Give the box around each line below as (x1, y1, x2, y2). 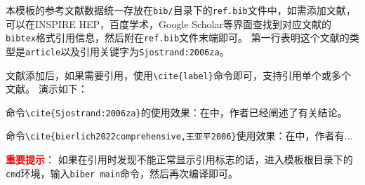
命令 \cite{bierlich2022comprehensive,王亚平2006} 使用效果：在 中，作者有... (6, 128, 353, 143)
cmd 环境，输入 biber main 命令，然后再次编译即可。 (6, 165, 239, 180)
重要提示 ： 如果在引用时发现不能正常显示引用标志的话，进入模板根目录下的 (6, 152, 353, 167)
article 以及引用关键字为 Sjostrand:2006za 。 (25, 43, 230, 58)
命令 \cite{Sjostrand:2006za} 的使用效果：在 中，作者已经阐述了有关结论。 (6, 104, 347, 119)
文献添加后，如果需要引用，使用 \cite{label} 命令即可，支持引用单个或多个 (6, 67, 351, 82)
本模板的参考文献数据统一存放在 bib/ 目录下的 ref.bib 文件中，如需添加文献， (6, 3, 356, 17)
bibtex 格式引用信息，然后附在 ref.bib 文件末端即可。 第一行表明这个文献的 (6, 30, 350, 45)
